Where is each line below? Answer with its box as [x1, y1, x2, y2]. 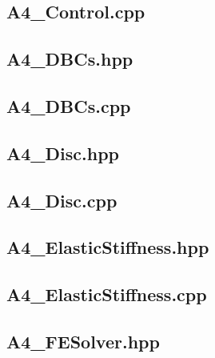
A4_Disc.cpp [6, 187, 117, 212]
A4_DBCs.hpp [6, 46, 133, 71]
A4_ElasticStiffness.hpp [6, 235, 209, 259]
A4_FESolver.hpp [6, 328, 160, 353]
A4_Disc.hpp [6, 140, 120, 165]
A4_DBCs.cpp [6, 93, 131, 118]
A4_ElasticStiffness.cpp [6, 282, 207, 307]
